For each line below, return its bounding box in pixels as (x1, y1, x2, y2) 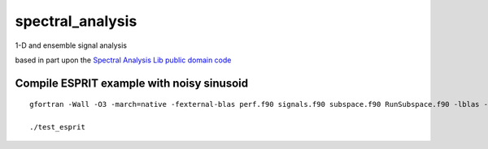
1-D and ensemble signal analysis (15, 40, 128, 50)
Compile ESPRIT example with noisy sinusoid (15, 76, 248, 90)
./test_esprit (29, 122, 85, 132)
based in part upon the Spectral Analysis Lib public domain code (15, 55, 232, 65)
